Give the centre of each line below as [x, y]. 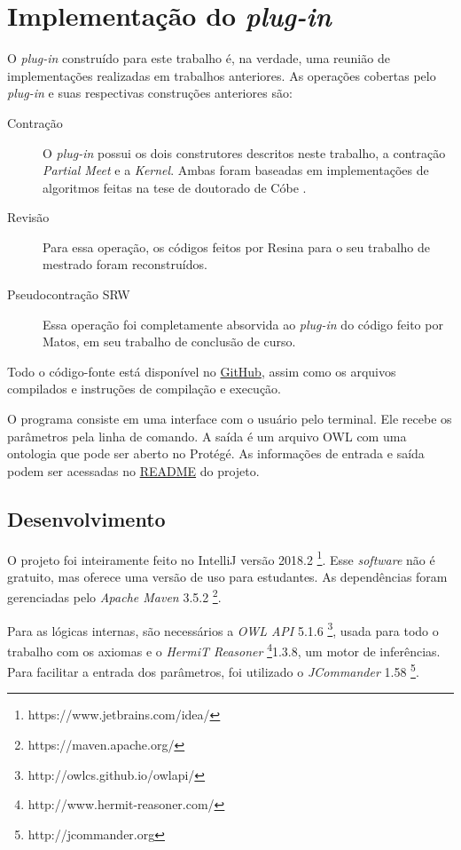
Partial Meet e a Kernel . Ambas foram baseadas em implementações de [236, 170]
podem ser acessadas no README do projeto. [133, 470]
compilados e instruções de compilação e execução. [144, 389]
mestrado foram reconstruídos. [125, 264]
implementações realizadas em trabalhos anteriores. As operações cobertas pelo [222, 75]
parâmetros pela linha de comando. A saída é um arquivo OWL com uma [207, 436]
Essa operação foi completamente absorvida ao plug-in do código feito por [243, 324]
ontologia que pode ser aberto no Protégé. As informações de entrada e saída [216, 453]
